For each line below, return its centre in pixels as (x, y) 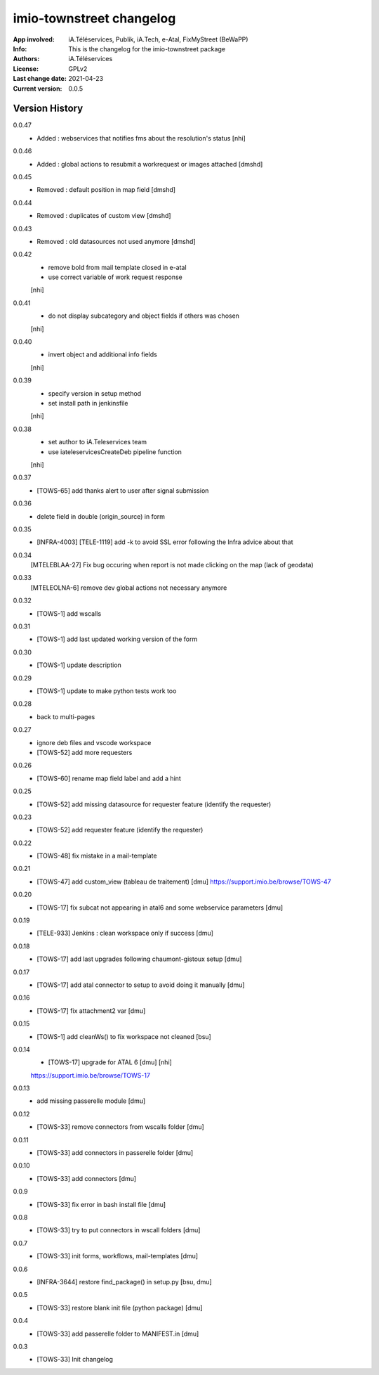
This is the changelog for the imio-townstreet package (147, 49)
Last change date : (40, 79)
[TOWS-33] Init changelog (75, 1360)
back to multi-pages (66, 716)
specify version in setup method (95, 393)
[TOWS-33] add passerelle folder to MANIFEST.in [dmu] (118, 1334)
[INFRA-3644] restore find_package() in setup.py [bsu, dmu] (124, 1282)
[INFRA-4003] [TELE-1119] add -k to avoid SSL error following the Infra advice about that (165, 542)
